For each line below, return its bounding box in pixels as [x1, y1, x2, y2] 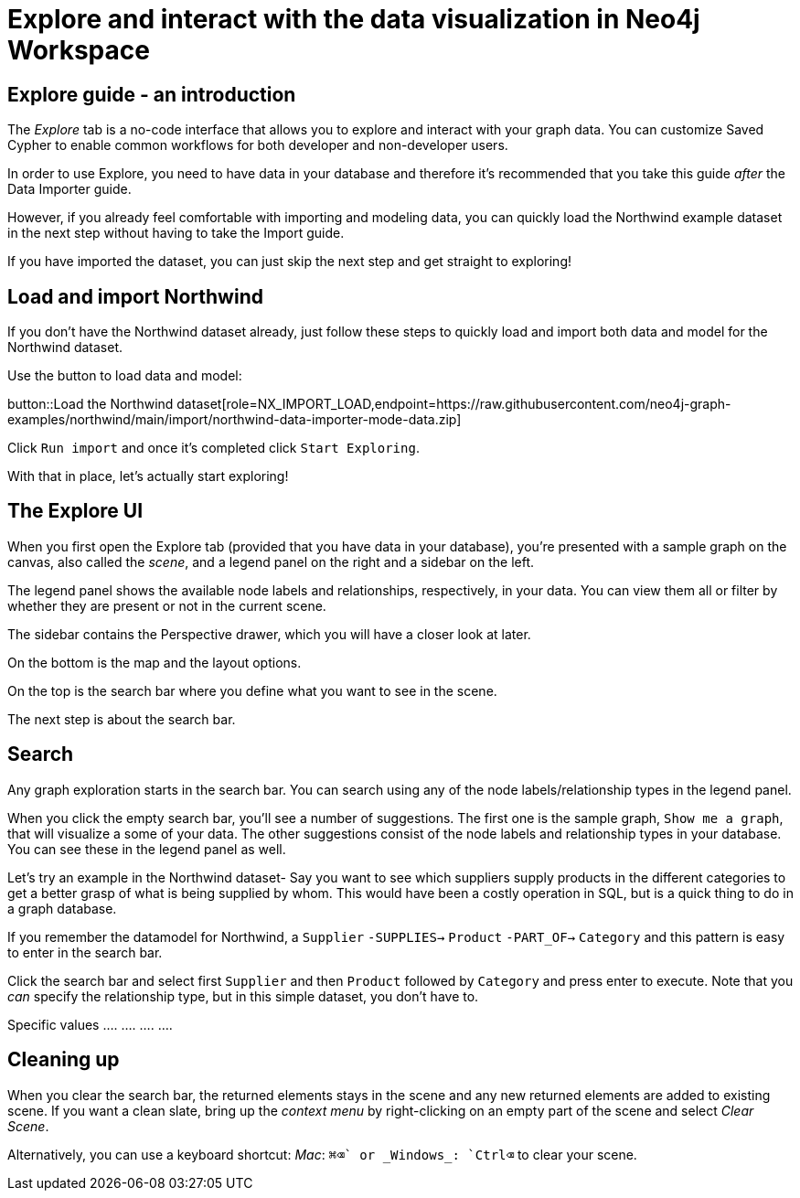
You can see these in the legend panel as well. [7, 840, 286, 857]
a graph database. [7, 900, 117, 916]
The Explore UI [7, 499, 144, 523]
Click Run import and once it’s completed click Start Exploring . [7, 440, 420, 456]
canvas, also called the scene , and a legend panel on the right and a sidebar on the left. [7, 553, 534, 570]
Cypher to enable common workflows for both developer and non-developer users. [7, 137, 508, 154]
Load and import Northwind [7, 284, 263, 308]
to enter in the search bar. [7, 944, 163, 960]
